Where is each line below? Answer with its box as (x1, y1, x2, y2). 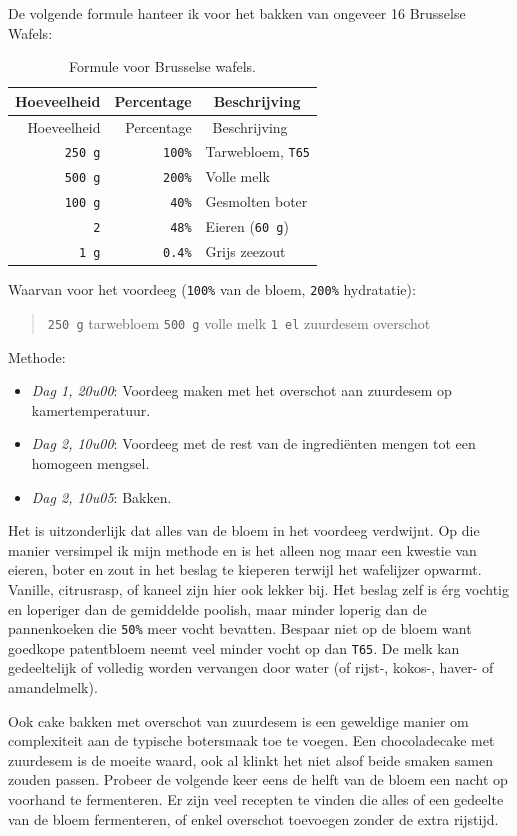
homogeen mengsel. (31, 452, 150, 473)
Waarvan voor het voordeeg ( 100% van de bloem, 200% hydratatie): (8, 279, 416, 300)
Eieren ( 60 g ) (205, 216, 289, 237)
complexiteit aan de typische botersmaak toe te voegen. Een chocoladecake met (8, 730, 495, 751)
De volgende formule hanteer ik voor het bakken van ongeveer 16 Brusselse (8, 3, 466, 23)
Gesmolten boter (205, 191, 308, 212)
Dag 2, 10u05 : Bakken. (31, 486, 172, 507)
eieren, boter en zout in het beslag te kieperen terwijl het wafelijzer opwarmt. (8, 559, 482, 580)
